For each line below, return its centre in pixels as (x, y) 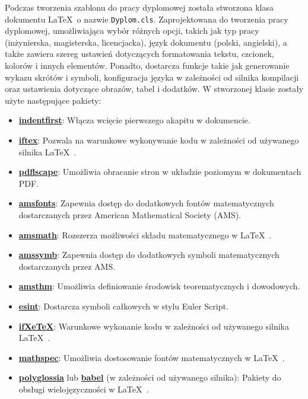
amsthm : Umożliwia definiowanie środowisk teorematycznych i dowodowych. (159, 286)
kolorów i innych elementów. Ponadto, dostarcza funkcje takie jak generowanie (147, 66)
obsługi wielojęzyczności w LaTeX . (84, 389)
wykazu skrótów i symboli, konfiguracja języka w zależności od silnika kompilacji (152, 77)
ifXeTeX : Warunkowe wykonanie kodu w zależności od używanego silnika (154, 326)
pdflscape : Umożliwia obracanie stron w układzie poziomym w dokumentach (160, 172)
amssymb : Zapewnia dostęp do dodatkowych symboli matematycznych (149, 255)
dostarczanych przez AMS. (67, 266)
